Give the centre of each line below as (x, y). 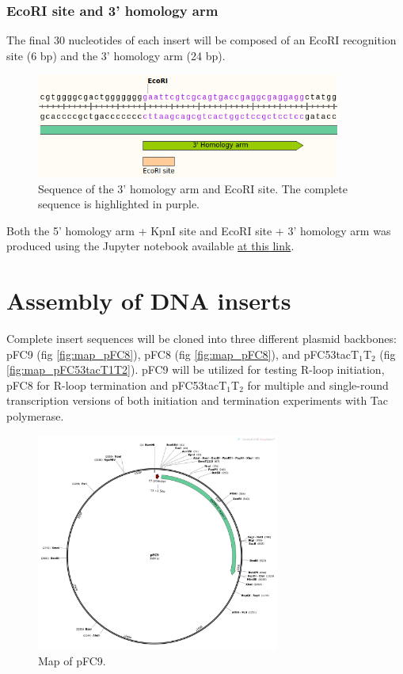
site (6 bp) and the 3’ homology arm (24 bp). (116, 55)
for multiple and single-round (318, 385)
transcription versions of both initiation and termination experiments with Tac (198, 400)
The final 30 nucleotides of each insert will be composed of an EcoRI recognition (201, 40)
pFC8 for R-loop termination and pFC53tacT (117, 385)
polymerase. (35, 416)
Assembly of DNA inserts (149, 301)
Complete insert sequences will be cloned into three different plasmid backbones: (201, 339)
